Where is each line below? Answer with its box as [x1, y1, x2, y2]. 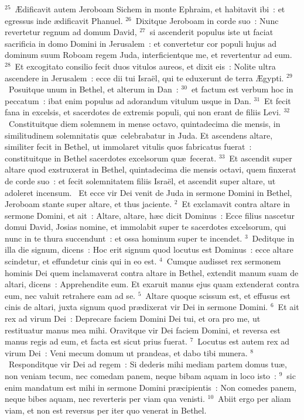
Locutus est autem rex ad [197, 335, 290, 347]
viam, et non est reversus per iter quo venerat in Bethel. [5, 404, 207, 416]
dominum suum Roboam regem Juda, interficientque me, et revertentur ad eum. [5, 49, 292, 61]
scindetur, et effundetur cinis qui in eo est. [5, 255, 157, 267]
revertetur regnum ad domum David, [5, 26, 137, 38]
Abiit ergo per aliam [218, 393, 291, 405]
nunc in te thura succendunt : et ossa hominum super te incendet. [5, 232, 242, 244]
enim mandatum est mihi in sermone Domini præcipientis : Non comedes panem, [5, 381, 296, 393]
